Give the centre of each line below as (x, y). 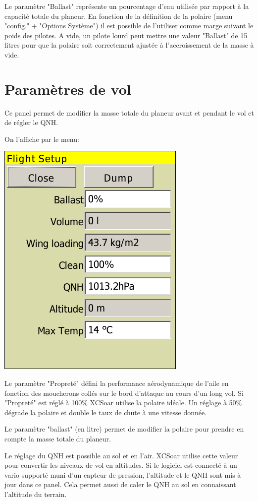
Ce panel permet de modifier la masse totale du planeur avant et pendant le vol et (129, 112)
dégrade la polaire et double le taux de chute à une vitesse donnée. (106, 412)
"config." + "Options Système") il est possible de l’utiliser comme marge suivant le (129, 26)
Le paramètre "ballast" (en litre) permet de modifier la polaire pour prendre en (124, 429)
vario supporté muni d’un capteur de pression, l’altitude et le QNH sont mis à (123, 474)
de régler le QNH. (31, 122)
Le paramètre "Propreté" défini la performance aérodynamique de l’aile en (117, 383)
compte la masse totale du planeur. (58, 439)
